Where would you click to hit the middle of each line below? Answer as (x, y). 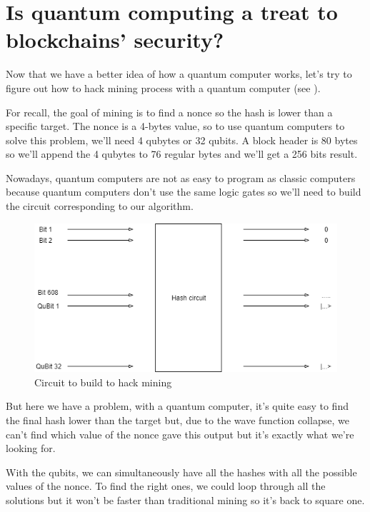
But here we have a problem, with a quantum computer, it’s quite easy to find (177, 406)
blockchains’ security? (115, 40)
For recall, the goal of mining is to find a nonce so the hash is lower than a (169, 112)
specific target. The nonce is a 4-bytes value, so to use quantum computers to (175, 126)
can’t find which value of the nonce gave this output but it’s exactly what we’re (180, 434)
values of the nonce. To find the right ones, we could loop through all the (166, 486)
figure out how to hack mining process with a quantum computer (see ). (163, 87)
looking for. (31, 448)
